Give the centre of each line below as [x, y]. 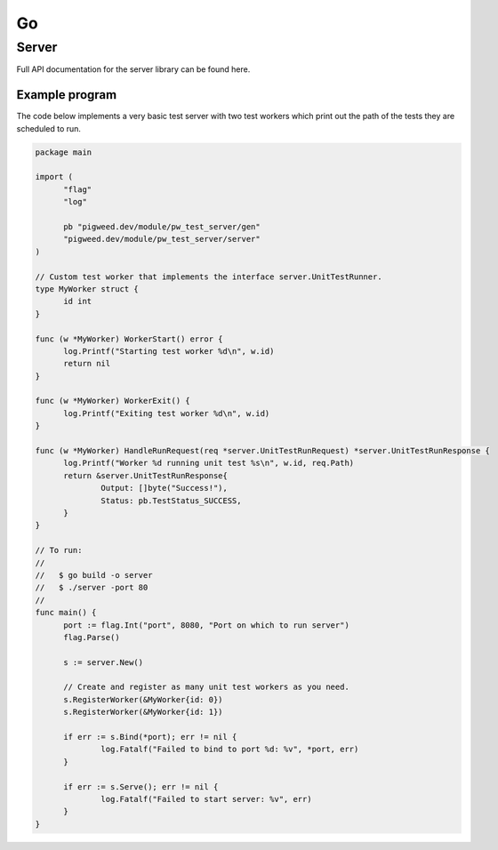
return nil [87, 364]
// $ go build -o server [94, 575]
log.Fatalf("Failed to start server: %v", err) [206, 799]
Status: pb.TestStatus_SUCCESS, [171, 501]
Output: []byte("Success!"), [165, 488]
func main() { [66, 613]
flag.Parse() [92, 637]
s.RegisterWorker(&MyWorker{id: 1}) [143, 712]
